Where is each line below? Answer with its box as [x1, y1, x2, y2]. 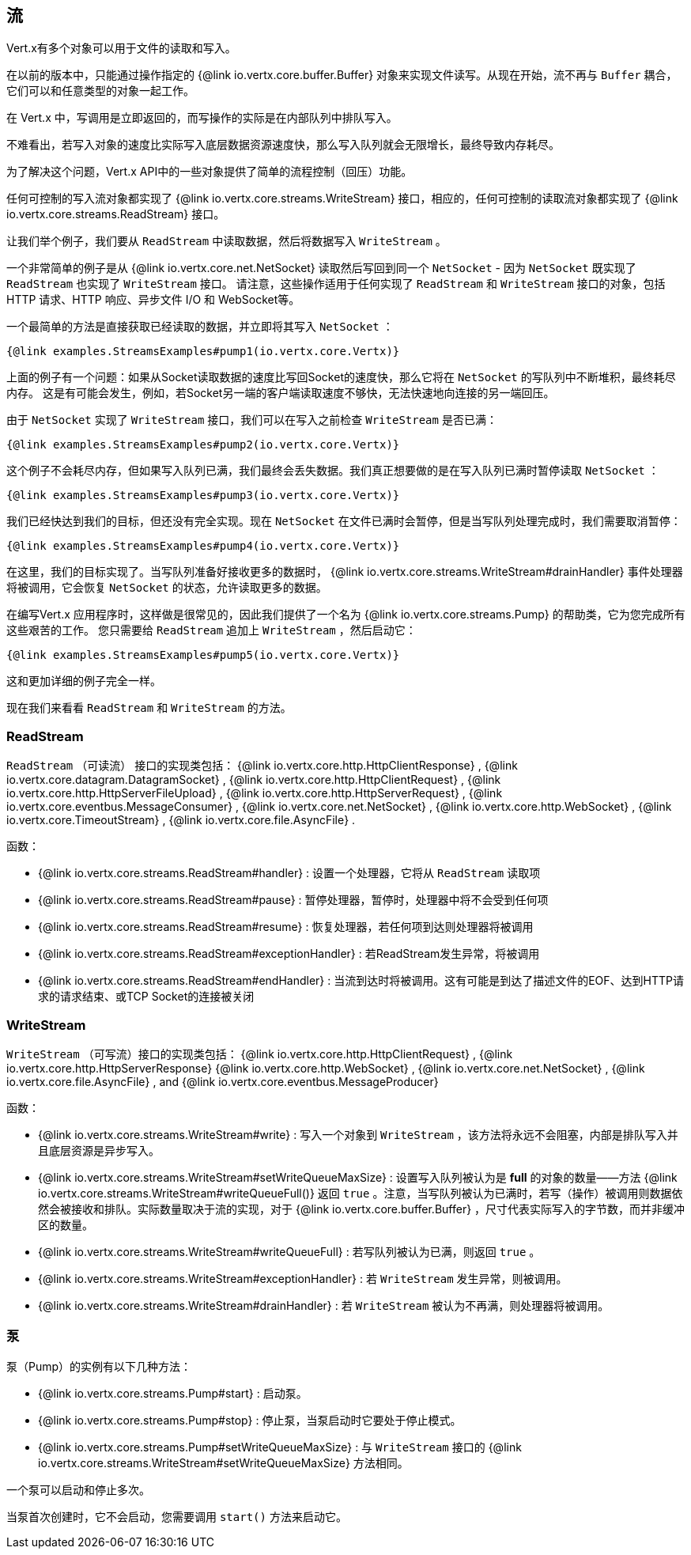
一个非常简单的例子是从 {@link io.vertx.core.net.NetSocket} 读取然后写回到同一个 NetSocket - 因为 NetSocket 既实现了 [6, 261, 636, 275]
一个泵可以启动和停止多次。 [6, 1482, 150, 1496]
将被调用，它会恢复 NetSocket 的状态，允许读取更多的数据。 [6, 581, 327, 595]
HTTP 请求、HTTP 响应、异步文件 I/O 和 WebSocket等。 [6, 293, 300, 307]
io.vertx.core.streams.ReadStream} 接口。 [6, 207, 225, 221]
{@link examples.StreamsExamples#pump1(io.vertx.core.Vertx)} [6, 345, 400, 358]
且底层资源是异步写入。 [38, 1143, 160, 1157]
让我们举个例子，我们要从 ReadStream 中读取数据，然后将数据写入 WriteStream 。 [6, 234, 447, 248]
